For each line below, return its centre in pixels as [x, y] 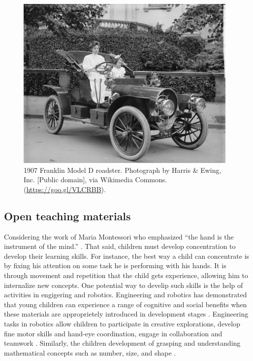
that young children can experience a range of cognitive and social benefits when [126, 304]
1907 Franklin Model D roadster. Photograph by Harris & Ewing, [123, 170]
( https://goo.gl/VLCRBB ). [65, 189]
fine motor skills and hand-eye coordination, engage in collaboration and [113, 333]
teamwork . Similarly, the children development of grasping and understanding [122, 343]
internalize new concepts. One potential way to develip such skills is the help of [124, 285]
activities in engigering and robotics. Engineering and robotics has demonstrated [126, 295]
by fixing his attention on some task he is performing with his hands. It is [115, 265]
